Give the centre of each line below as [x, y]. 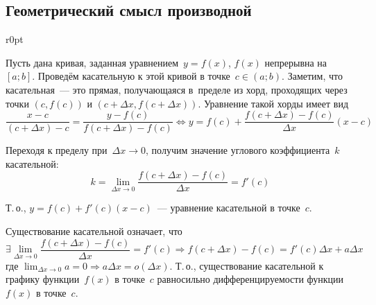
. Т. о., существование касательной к [247, 265]
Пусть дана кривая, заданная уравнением [92, 62]
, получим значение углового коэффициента [238, 150]
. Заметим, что [312, 76]
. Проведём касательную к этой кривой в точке [131, 76]
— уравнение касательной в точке [229, 208]
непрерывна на [296, 62]
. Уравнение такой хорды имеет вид [273, 103]
